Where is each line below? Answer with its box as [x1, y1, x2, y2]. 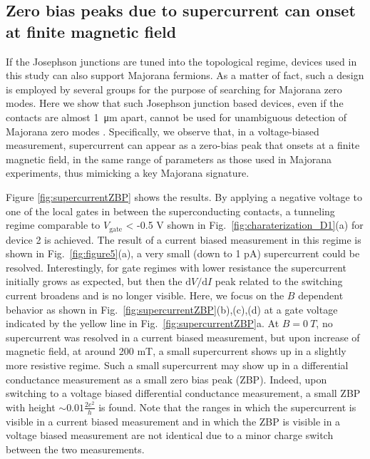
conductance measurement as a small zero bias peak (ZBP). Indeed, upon [6, 371, 327, 386]
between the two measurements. [6, 441, 145, 456]
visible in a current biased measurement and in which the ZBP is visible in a [6, 413, 341, 428]
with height [6, 399, 56, 414]
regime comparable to [6, 217, 101, 232]
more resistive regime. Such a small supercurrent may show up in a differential [6, 357, 349, 372]
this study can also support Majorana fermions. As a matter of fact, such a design [6, 68, 364, 83]
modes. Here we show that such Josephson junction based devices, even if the [6, 96, 344, 110]
